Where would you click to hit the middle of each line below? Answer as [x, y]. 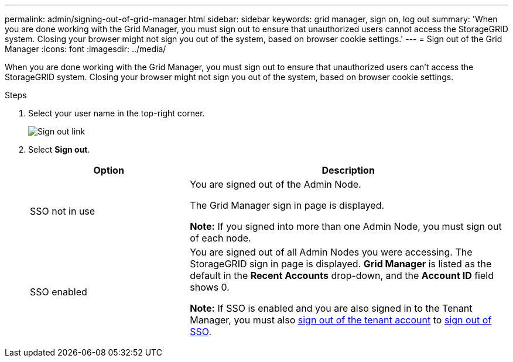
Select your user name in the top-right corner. [117, 113]
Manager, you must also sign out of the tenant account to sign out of [341, 320]
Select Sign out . [59, 149]
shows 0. [210, 287]
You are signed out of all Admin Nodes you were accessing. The [331, 252]
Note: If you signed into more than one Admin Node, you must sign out [346, 226]
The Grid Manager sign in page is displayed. [287, 205]
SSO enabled [59, 292]
